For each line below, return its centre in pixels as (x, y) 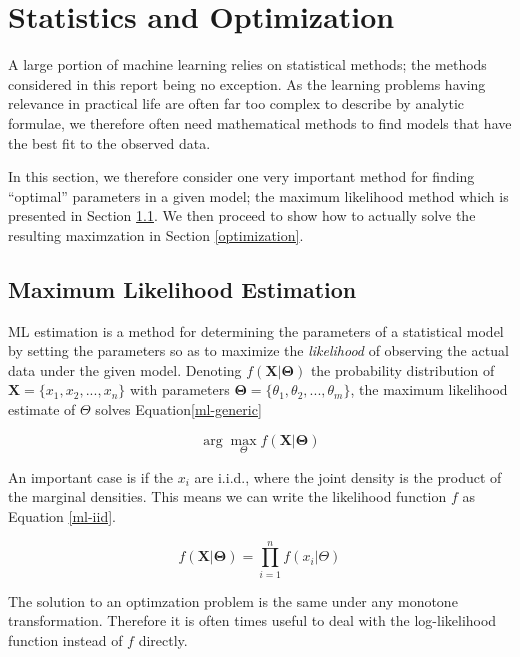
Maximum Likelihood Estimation (182, 288)
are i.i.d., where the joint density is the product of (348, 476)
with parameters (180, 389)
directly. (163, 639)
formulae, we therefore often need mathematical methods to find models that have (260, 122)
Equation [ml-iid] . (62, 516)
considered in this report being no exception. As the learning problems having (247, 83)
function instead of (65, 639)
